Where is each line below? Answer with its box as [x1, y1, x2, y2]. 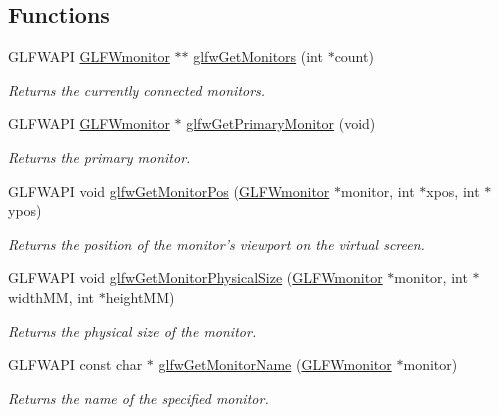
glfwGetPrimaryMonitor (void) [186, 113, 376, 134]
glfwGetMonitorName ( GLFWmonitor [158, 354, 392, 375]
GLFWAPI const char [8, 354, 143, 375]
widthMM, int [8, 286, 94, 307]
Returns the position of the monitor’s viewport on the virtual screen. [8, 233, 425, 254]
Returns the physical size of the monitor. [8, 320, 257, 341]
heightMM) [105, 286, 175, 307]
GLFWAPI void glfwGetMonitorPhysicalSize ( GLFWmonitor [8, 267, 383, 288]
